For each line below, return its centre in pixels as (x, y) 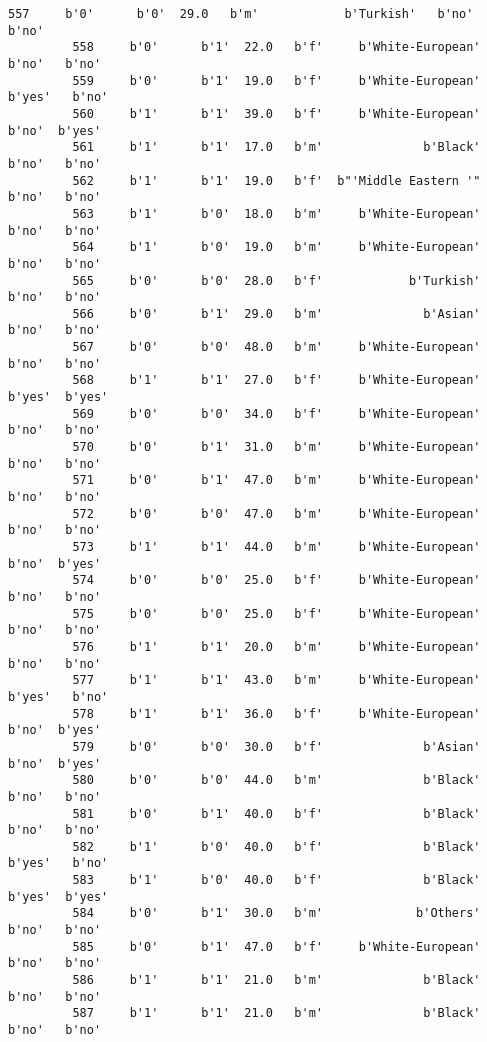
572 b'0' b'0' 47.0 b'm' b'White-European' (276, 513)
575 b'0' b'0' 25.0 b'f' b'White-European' (276, 613)
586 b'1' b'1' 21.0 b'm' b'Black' (276, 980)
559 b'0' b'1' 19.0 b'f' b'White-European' (276, 80)
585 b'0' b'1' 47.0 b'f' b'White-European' (276, 946)
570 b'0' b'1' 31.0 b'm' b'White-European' (276, 447)
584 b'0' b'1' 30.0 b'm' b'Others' (276, 913)
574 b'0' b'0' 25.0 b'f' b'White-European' (276, 580)
